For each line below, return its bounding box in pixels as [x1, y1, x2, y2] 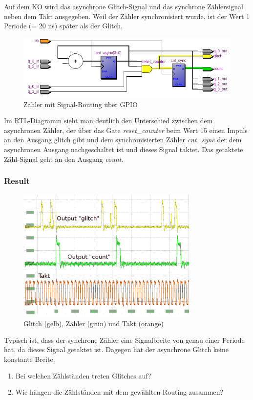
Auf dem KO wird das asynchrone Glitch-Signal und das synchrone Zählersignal [4, 1, 243, 11]
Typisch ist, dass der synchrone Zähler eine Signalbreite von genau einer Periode [4, 334, 245, 345]
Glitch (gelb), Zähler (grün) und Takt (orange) [23, 318, 164, 329]
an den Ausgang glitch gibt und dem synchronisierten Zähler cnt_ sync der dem [4, 134, 242, 145]
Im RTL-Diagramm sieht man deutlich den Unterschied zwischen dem [4, 115, 213, 126]
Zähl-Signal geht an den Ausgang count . [4, 154, 124, 164]
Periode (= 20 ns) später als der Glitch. [4, 21, 123, 31]
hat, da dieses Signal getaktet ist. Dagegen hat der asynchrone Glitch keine [4, 344, 229, 355]
